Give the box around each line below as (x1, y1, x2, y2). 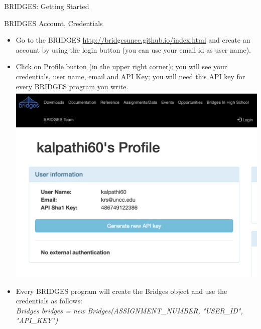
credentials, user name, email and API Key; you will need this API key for (16, 71, 245, 81)
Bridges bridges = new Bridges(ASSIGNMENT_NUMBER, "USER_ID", (16, 305, 243, 315)
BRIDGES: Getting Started (4, 1, 89, 11)
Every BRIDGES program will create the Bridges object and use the (16, 285, 227, 296)
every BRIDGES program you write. (16, 81, 128, 91)
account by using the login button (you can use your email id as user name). (16, 44, 251, 55)
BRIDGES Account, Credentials (4, 18, 103, 28)
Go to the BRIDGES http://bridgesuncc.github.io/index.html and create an (16, 35, 250, 45)
